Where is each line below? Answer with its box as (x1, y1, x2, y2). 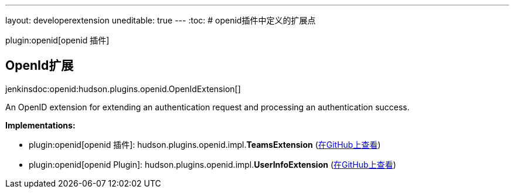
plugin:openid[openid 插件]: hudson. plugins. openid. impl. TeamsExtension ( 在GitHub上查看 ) (29, 139, 381, 150)
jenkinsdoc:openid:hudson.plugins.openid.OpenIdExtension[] (5, 83, 241, 94)
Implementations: (5, 120, 76, 130)
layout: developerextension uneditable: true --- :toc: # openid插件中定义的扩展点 (5, 15, 316, 25)
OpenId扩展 (5, 58, 74, 73)
